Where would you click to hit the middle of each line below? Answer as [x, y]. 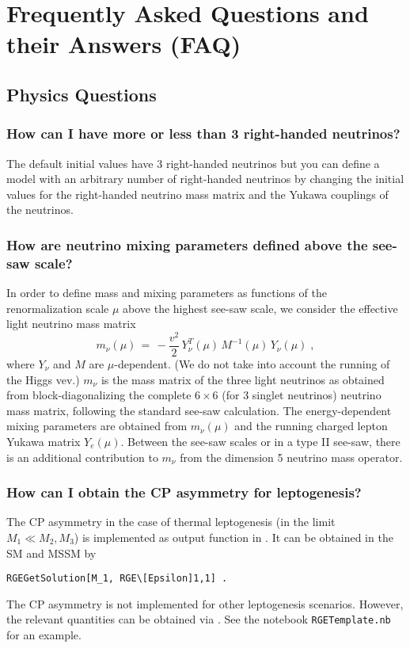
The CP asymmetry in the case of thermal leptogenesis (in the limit [171, 522]
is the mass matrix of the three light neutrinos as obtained [243, 379]
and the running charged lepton [311, 426]
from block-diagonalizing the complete [99, 395]
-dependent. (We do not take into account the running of [252, 364]
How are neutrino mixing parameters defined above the [187, 244]
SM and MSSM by [51, 553]
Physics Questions [82, 94]
